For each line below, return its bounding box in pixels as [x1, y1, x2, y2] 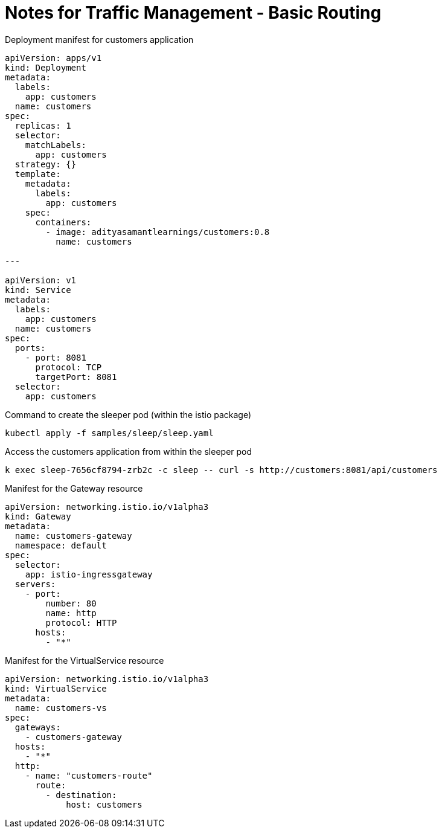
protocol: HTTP [45, 617, 117, 628]
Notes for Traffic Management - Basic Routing [5, 2, 382, 23]
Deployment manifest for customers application [5, 34, 194, 45]
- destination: [45, 790, 117, 800]
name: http [45, 608, 97, 618]
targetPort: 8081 [35, 371, 117, 382]
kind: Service [5, 285, 71, 295]
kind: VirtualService [5, 683, 107, 693]
